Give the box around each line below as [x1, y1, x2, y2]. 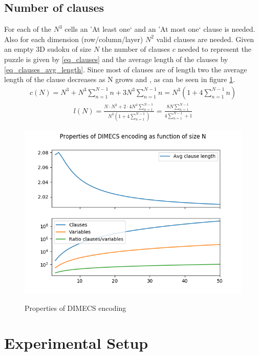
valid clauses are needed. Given [156, 33, 254, 44]
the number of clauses [101, 44, 170, 54]
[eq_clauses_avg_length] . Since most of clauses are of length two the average [4, 64, 247, 74]
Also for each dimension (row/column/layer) [4, 33, 143, 44]
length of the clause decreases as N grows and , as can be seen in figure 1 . [4, 74, 235, 85]
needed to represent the [178, 44, 252, 54]
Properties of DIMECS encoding [25, 302, 126, 313]
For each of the [4, 24, 52, 34]
